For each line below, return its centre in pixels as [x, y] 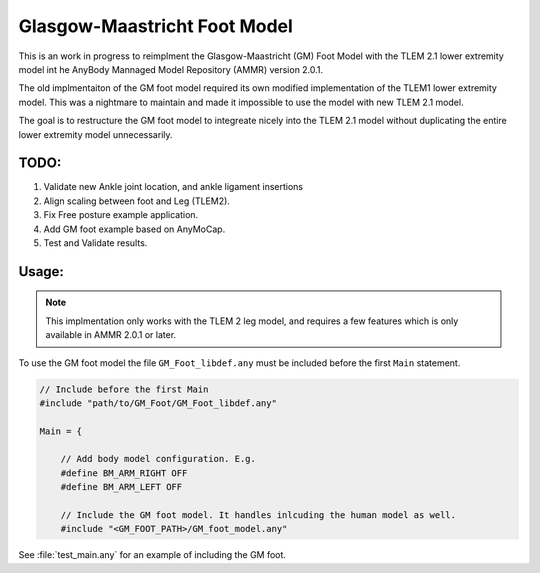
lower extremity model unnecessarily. [96, 134]
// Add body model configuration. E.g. [158, 459]
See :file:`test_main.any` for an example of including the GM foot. [152, 555]
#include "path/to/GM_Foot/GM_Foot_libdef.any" [158, 403]
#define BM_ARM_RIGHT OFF [124, 473]
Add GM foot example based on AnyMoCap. [134, 229]
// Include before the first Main [124, 389]
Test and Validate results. [95, 242]
